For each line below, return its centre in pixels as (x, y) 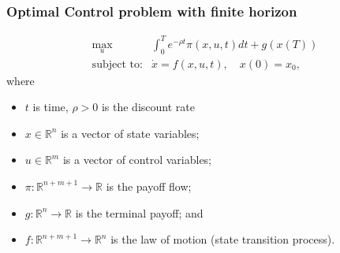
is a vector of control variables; (137, 160)
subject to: (117, 64)
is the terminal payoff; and (139, 212)
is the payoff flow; (149, 186)
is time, (50, 107)
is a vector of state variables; (130, 133)
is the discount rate (148, 107)
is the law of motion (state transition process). (223, 239)
